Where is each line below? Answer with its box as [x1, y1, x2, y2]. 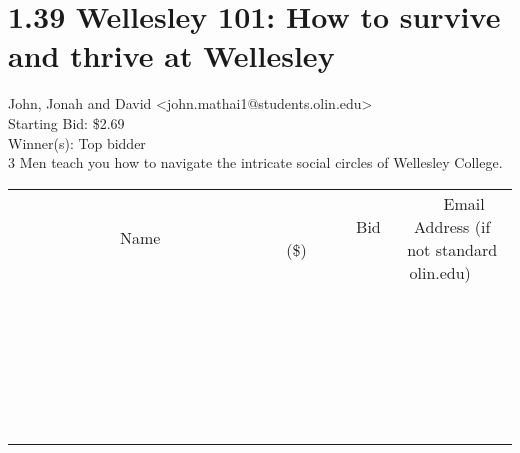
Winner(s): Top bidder [8, 132, 146, 153]
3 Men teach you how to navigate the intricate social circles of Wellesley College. [8, 152, 503, 173]
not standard [407, 237, 498, 261]
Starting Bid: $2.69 [8, 112, 125, 133]
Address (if [414, 214, 491, 238]
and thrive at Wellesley [8, 35, 335, 76]
